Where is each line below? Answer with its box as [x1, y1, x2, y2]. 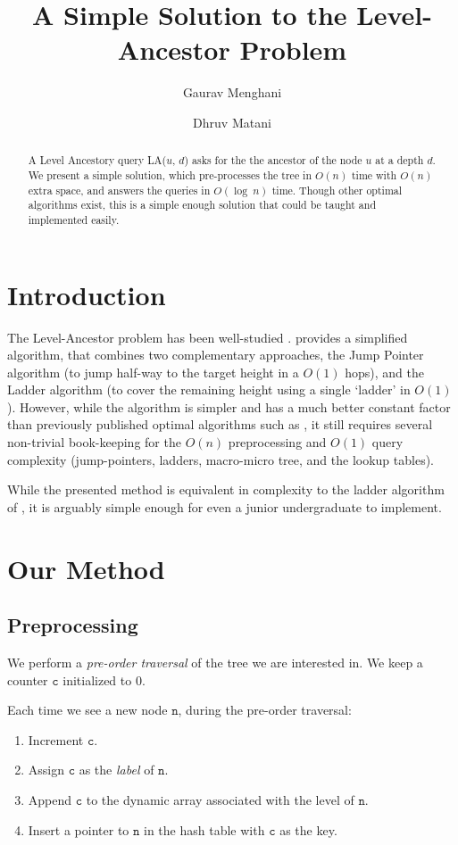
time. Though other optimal [271, 182, 403, 197]
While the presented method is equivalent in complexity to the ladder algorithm [7, 480, 445, 499]
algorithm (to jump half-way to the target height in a [7, 362, 299, 381]
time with [351, 167, 397, 182]
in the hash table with [144, 820, 265, 839]
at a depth [375, 153, 424, 168]
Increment [28, 730, 84, 749]
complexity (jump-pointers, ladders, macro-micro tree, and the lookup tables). [7, 450, 435, 468]
